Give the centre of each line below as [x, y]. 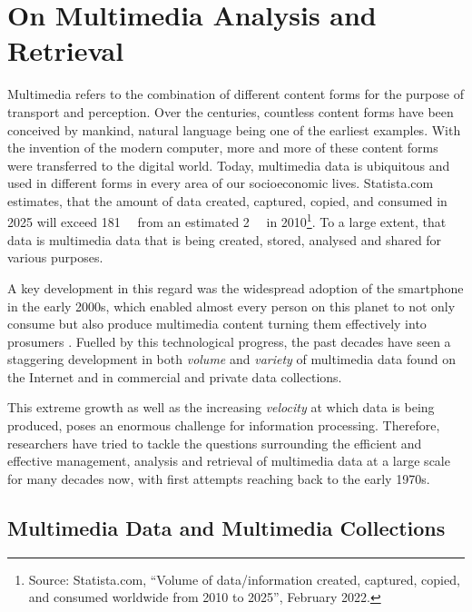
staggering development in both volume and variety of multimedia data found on [231, 359]
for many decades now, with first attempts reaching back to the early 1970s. [219, 478]
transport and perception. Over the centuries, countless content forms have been [231, 111]
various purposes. [55, 257]
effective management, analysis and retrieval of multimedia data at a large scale [229, 461]
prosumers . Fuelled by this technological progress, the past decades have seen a [229, 341]
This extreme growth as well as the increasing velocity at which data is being [221, 407]
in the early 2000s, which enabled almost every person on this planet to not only [231, 306]
